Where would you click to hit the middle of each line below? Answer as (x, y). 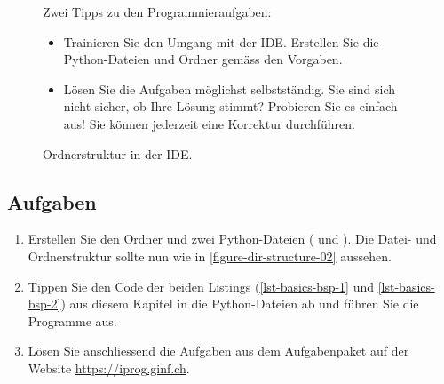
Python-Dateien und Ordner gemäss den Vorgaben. (203, 59)
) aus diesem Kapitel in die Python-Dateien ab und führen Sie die (240, 304)
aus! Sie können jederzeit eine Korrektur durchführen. (209, 123)
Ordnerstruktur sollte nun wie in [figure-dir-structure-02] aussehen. (210, 256)
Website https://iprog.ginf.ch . (109, 368)
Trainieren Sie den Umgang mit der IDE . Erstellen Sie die (221, 41)
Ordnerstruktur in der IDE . (118, 153)
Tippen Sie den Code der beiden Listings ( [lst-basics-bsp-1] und (201, 286)
